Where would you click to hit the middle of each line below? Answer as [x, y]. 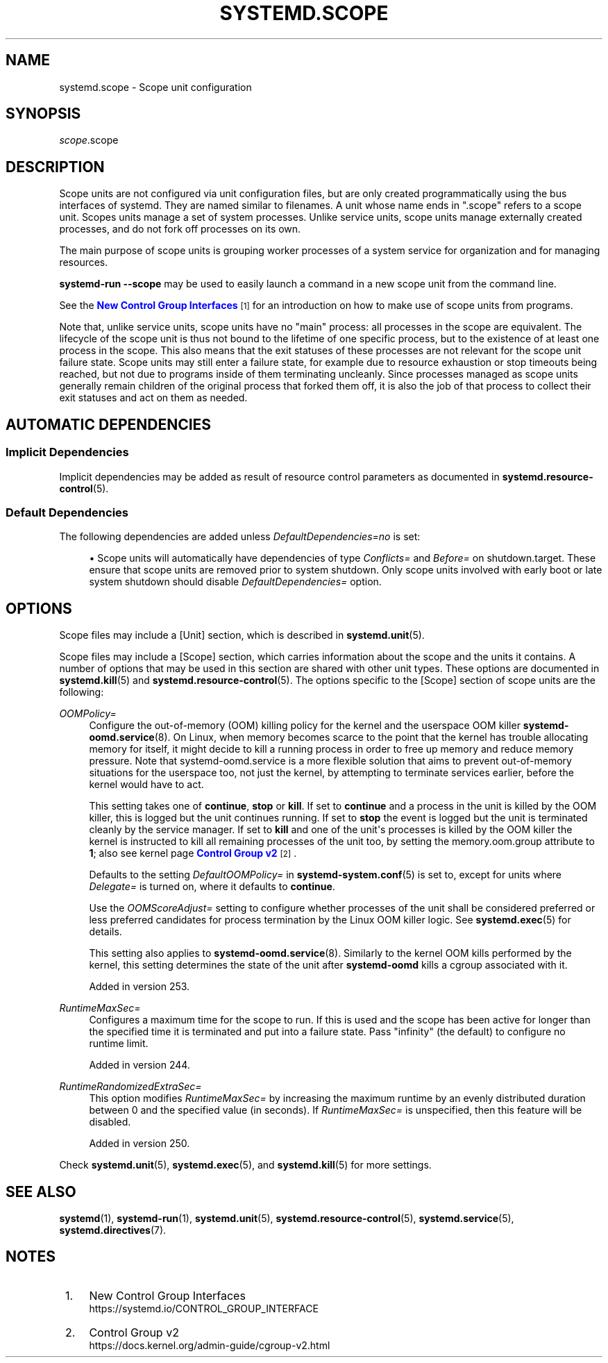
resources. [84, 262]
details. [105, 932]
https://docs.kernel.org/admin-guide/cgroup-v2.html [210, 1345]
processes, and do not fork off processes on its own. [180, 229]
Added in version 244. [140, 1065]
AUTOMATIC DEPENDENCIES [109, 424]
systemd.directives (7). [113, 1230]
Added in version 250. [140, 1144]
